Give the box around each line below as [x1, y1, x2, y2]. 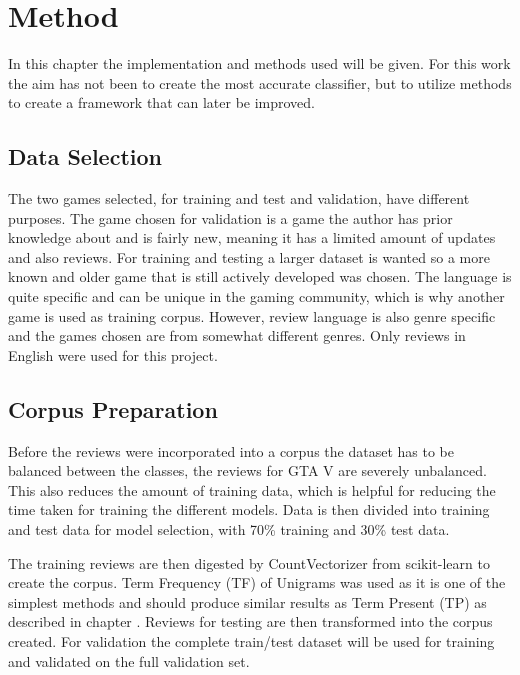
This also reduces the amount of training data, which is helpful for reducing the [8, 479, 496, 500]
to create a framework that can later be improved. [8, 92, 316, 113]
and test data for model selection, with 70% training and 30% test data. [8, 519, 450, 540]
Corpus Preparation [8, 393, 218, 424]
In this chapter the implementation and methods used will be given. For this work [8, 53, 511, 74]
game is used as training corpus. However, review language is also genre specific [8, 305, 496, 326]
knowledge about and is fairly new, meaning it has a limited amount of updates [8, 227, 496, 248]
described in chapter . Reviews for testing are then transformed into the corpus [8, 611, 493, 632]
